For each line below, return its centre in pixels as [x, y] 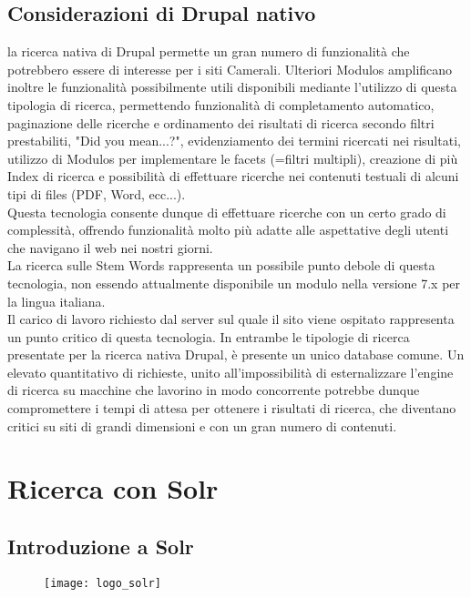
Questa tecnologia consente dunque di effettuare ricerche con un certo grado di [227, 212]
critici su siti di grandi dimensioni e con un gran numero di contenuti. [202, 425]
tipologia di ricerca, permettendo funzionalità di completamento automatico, [221, 104]
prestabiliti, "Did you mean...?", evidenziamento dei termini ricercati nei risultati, [234, 141]
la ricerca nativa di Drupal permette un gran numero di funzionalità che [209, 51]
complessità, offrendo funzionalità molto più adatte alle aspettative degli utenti [228, 230]
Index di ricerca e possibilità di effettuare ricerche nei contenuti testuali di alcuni [233, 176]
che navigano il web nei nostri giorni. [110, 247]
